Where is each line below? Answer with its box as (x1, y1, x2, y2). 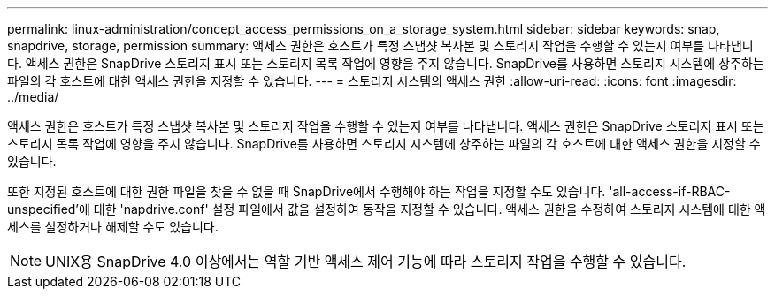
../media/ (7, 89, 59, 104)
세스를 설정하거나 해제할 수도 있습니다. (7, 219, 219, 234)
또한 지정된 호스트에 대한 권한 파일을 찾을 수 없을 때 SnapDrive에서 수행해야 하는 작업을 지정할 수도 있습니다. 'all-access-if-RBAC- (7, 184, 731, 199)
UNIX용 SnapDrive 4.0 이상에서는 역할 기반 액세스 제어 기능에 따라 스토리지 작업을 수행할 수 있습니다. (45, 253, 687, 270)
